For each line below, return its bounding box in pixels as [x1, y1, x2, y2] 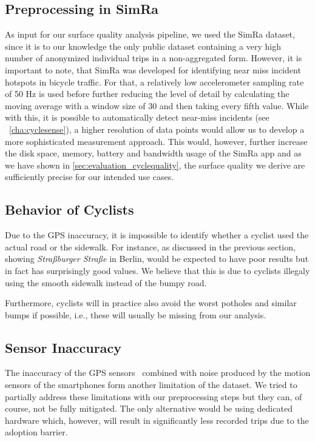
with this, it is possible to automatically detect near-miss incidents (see [5, 111, 269, 124]
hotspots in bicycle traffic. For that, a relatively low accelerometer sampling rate [5, 75, 304, 88]
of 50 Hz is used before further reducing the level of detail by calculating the [5, 87, 290, 100]
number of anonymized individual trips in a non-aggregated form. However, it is [5, 52, 302, 64]
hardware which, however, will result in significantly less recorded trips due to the [5, 414, 309, 426]
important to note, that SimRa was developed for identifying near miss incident [5, 63, 301, 76]
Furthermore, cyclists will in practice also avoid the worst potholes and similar [5, 296, 297, 309]
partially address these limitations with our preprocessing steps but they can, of [5, 390, 302, 403]
